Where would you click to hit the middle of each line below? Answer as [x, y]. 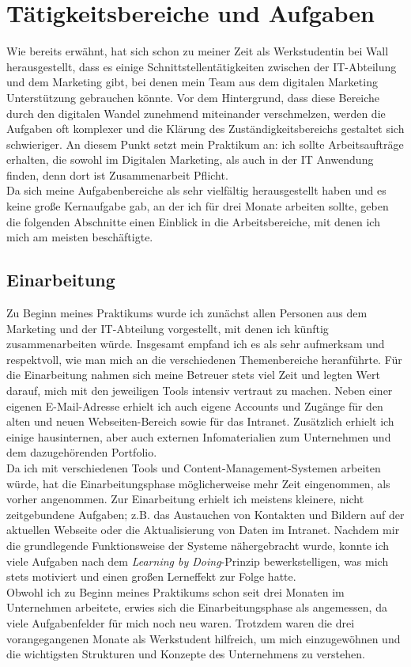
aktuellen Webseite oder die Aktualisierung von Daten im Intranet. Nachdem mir [203, 530]
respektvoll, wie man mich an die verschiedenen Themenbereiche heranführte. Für [204, 359]
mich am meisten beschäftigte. [80, 237]
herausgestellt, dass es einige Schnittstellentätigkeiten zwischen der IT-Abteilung [202, 66]
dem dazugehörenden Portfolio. [82, 452]
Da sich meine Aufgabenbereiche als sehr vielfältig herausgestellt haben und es [196, 190]
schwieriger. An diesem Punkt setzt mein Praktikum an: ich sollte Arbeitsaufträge [205, 144]
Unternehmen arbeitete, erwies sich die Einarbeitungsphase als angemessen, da [197, 607]
